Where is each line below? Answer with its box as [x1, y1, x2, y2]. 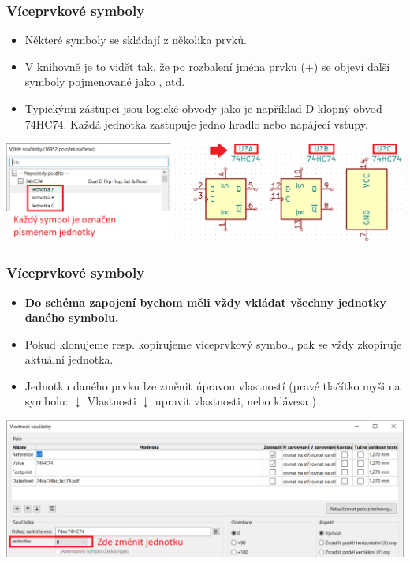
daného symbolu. [24, 309, 119, 326]
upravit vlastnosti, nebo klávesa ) [155, 393, 316, 409]
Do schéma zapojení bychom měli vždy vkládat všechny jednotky [24, 293, 386, 310]
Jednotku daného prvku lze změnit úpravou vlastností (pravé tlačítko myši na [24, 377, 401, 393]
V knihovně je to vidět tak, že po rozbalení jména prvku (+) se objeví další [24, 58, 390, 74]
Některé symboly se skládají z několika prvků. [24, 32, 247, 48]
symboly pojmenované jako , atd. [24, 73, 185, 90]
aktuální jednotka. [24, 351, 114, 367]
